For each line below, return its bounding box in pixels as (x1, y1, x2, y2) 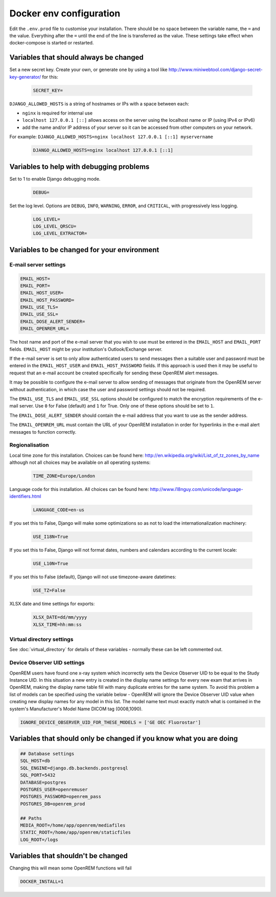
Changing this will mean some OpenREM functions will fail (9, 865, 132, 871)
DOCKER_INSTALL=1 (20, 879, 64, 885)
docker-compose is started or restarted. (9, 40, 94, 46)
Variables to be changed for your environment (9, 245, 159, 254)
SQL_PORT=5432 (20, 772, 56, 778)
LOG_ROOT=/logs (20, 837, 58, 842)
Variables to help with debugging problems (9, 162, 150, 171)
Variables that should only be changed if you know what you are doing (9, 734, 238, 743)
